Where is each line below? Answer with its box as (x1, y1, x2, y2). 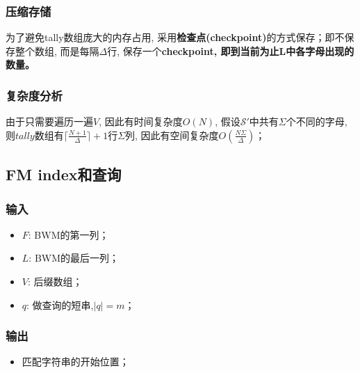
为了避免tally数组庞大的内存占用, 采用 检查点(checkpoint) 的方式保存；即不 (6, 30, 345, 45)
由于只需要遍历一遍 (6, 114, 93, 129)
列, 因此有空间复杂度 (125, 127, 219, 142)
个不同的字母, (286, 114, 347, 129)
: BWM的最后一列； (28, 251, 120, 265)
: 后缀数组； (27, 274, 83, 288)
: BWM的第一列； (28, 227, 109, 241)
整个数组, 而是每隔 (15, 43, 99, 58)
